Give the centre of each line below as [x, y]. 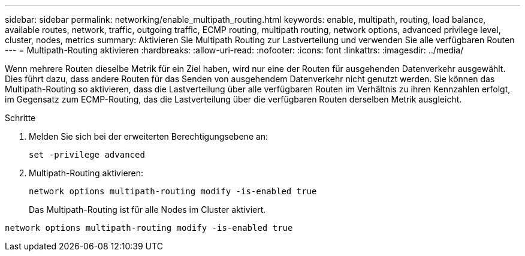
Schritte [20, 118]
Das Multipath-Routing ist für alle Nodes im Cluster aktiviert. [147, 210]
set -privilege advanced [87, 155]
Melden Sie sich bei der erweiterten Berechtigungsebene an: [149, 136]
